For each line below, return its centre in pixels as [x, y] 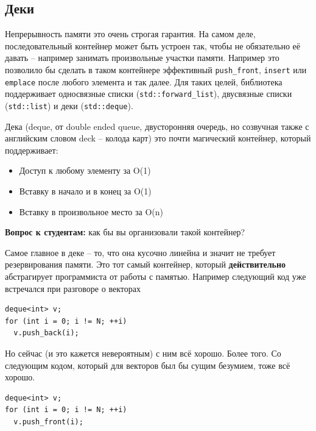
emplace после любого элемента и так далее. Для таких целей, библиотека [144, 81]
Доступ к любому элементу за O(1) [85, 170]
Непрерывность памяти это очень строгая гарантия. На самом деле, [130, 34]
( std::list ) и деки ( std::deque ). [69, 105]
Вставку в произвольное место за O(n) [91, 211]
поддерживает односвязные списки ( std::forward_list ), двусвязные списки [149, 94]
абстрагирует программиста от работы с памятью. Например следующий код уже [156, 276]
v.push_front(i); [48, 422]
